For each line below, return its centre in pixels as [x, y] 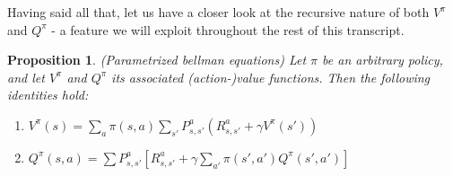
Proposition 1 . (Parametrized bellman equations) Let [157, 60]
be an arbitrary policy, [383, 60]
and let [26, 77]
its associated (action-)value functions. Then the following [271, 77]
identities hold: [48, 95]
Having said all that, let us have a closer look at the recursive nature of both [218, 12]
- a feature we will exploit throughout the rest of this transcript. [228, 29]
